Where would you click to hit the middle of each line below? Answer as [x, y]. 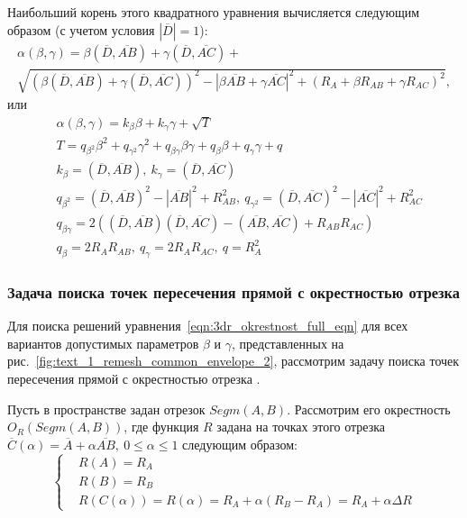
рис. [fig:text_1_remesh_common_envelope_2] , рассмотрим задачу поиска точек [233, 361]
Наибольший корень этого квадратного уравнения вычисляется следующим [214, 12]
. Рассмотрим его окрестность [369, 409]
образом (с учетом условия [81, 29]
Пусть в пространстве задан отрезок [106, 409]
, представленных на [288, 343]
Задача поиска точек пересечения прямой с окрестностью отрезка [233, 291]
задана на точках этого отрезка [301, 427]
